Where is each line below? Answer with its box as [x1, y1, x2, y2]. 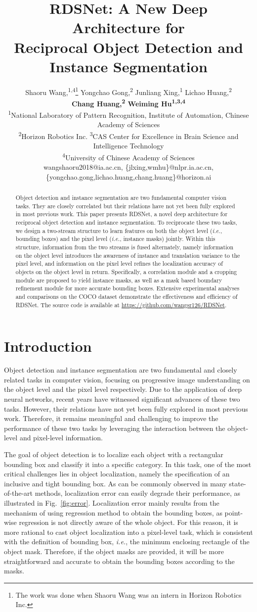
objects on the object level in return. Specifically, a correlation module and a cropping [15, 268, 237, 276]
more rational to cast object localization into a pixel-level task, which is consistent [4, 526, 253, 537]
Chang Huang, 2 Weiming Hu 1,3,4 [71, 96, 186, 108]
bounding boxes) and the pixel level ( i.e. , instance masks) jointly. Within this [15, 235, 215, 243]
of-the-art [4, 488, 33, 498]
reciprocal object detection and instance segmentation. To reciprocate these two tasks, [15, 218, 237, 227]
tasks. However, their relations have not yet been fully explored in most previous [4, 403, 248, 414]
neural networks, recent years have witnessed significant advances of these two [4, 394, 240, 404]
